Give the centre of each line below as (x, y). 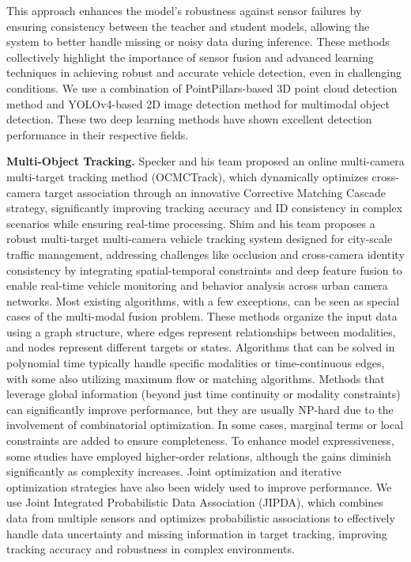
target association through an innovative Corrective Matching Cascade (215, 192)
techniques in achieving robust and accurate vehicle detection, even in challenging (204, 72)
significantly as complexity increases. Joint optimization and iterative (174, 471)
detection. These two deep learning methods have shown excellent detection (189, 119)
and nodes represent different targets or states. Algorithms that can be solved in (201, 347)
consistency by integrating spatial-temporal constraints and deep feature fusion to (204, 270)
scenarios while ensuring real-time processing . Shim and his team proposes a (191, 223)
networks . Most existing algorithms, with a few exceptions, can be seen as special (203, 300)
